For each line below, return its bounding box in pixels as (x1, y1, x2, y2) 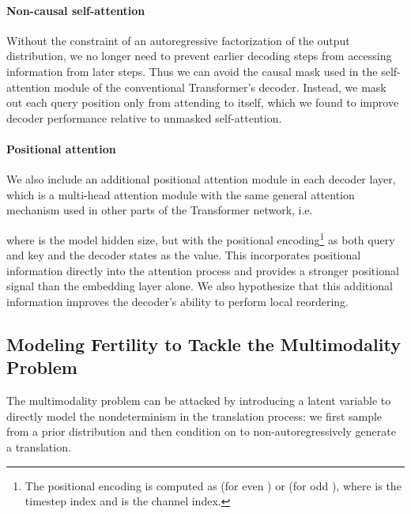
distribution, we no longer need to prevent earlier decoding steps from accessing (6, 47, 392, 64)
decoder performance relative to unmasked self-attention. (6, 109, 282, 126)
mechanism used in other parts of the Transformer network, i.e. (6, 202, 313, 218)
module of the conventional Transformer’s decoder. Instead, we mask (54, 78, 386, 95)
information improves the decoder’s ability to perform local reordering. (6, 293, 349, 309)
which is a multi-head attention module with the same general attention (6, 186, 355, 202)
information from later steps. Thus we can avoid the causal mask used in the (6, 62, 378, 79)
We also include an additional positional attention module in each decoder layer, (6, 171, 396, 187)
